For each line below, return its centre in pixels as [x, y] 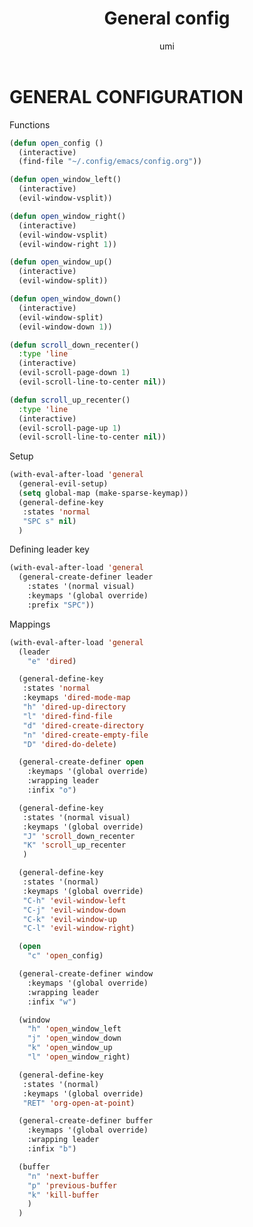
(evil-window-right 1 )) [67, 244]
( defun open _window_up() [61, 262]
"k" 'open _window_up [70, 1048]
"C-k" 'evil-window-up [69, 919]
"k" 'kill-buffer [63, 1195]
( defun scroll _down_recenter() [74, 345]
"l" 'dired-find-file [67, 716]
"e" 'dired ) [52, 661]
